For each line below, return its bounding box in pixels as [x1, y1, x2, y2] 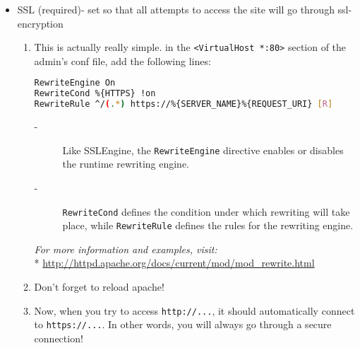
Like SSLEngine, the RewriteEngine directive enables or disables [62, 142, 344, 157]
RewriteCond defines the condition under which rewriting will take [62, 204, 350, 219]
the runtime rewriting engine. [62, 156, 190, 171]
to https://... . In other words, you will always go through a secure [34, 317, 332, 332]
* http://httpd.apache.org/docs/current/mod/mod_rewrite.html [34, 255, 315, 270]
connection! [34, 330, 83, 345]
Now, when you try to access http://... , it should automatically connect [34, 303, 355, 318]
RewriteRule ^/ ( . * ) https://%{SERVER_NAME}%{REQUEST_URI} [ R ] [34, 99, 333, 110]
